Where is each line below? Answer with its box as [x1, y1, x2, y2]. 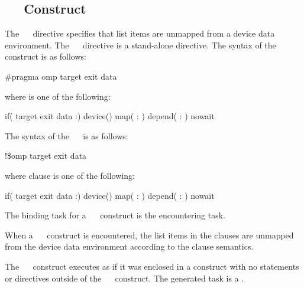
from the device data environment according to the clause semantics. [5, 240, 254, 253]
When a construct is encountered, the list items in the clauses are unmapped [5, 228, 294, 241]
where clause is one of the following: [5, 169, 135, 181]
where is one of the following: [5, 90, 111, 102]
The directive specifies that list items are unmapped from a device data [5, 27, 275, 40]
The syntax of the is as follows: [5, 129, 128, 142]
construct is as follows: [5, 50, 86, 63]
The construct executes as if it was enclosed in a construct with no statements [5, 260, 299, 272]
